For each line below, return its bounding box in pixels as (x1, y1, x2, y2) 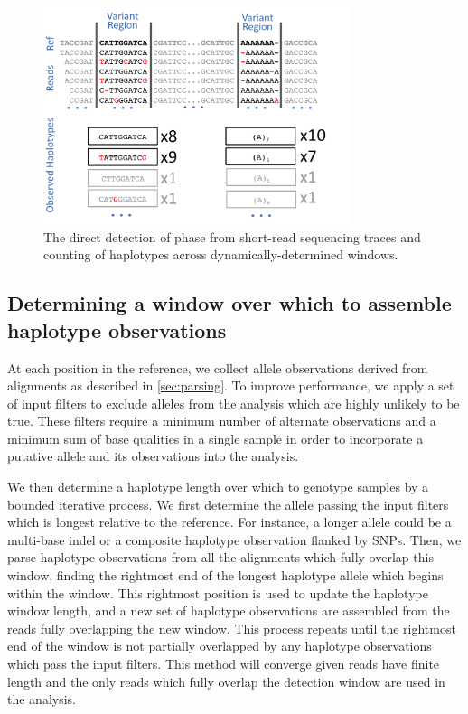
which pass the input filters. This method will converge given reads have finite (7, 654, 440, 673)
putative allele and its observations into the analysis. (7, 446, 299, 465)
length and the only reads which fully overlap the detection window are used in (7, 672, 445, 691)
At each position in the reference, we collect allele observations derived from (7, 358, 428, 377)
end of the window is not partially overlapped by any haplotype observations (7, 636, 432, 655)
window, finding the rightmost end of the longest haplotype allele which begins (7, 566, 444, 585)
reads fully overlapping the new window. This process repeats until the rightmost (7, 618, 456, 637)
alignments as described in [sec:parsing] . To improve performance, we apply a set (7, 376, 454, 395)
